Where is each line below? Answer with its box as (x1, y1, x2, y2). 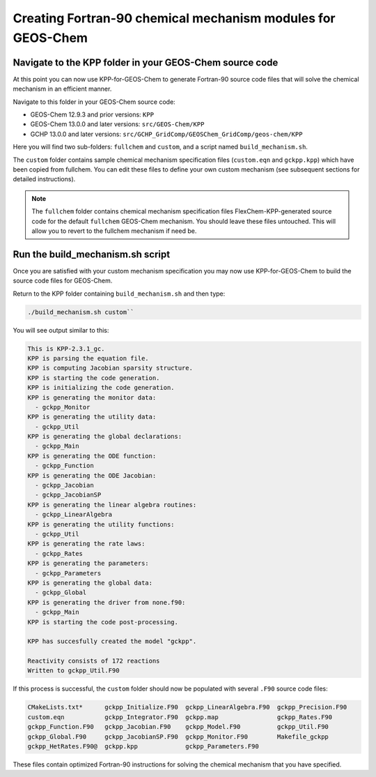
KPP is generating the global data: (27, 579, 153, 587)
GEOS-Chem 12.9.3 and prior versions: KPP (30, 110, 155, 119)
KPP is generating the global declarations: (27, 432, 182, 441)
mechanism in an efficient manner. (13, 84, 112, 93)
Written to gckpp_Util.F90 (27, 667, 120, 674)
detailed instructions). (13, 175, 76, 183)
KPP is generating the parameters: (27, 559, 149, 568)
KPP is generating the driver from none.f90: (27, 598, 186, 606)
